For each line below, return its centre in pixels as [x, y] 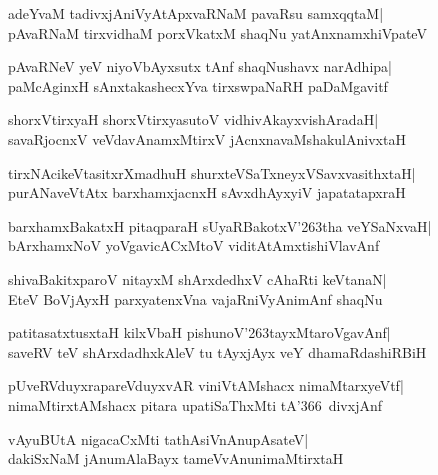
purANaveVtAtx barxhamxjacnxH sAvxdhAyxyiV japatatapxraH [207, 192]
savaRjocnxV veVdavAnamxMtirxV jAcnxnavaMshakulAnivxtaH [207, 138]
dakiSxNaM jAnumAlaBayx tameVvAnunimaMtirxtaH [176, 458]
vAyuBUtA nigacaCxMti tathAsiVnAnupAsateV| [158, 438]
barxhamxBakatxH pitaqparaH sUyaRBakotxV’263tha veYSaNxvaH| [220, 225]
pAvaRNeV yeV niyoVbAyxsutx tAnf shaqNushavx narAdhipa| [200, 66]
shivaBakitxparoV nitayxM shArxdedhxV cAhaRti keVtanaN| [197, 278]
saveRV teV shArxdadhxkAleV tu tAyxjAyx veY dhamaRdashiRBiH [217, 351]
